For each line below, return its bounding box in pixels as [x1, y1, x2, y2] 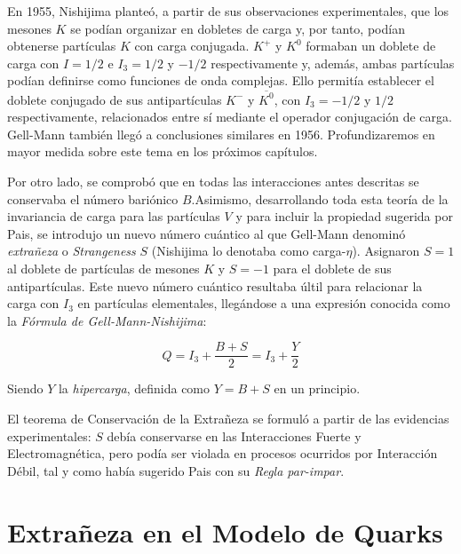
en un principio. [274, 379, 361, 398]
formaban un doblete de [306, 36, 436, 55]
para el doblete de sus [273, 259, 392, 278]
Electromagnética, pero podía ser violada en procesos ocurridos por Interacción [7, 444, 438, 463]
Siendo [7, 379, 44, 398]
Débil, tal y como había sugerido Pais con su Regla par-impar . [7, 461, 345, 479]
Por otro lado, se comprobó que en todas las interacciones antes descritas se [7, 172, 419, 191]
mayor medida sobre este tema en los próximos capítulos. [7, 142, 318, 161]
